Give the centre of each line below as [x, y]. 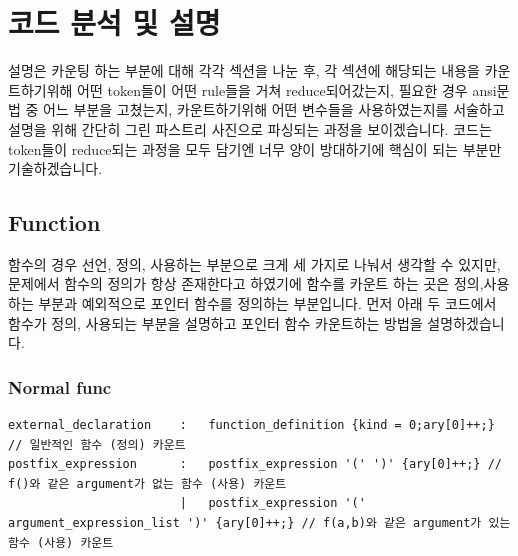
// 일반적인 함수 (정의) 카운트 [97, 444]
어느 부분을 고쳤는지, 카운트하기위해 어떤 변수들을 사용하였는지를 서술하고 [274, 109]
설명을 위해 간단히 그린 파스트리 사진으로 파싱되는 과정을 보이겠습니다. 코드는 [250, 128]
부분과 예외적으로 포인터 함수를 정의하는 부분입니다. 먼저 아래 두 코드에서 [267, 303]
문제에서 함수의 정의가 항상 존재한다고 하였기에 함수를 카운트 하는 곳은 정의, [246, 283]
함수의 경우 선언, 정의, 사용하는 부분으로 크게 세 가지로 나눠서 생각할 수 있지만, [254, 263]
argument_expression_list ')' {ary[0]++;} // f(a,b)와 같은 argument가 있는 [259, 523]
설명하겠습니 [466, 322]
